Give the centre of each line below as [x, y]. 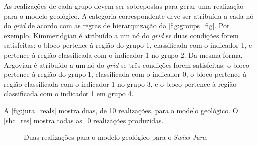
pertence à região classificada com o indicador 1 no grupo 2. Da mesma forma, [123, 54]
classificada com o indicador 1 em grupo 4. [69, 94]
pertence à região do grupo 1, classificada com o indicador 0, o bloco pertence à [125, 74]
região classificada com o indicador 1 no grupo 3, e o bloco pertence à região [120, 84]
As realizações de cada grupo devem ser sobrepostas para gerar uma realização [124, 6]
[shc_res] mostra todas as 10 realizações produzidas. [84, 120]
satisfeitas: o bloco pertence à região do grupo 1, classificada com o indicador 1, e [128, 45]
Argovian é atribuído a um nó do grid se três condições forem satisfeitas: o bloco [127, 64]
